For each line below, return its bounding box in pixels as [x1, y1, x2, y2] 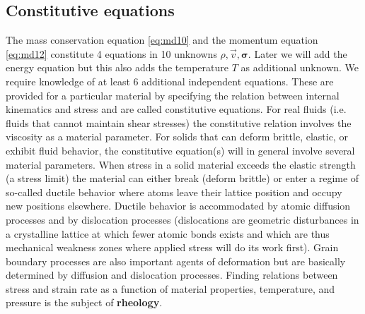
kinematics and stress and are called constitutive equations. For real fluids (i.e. [6, 102, 347, 116]
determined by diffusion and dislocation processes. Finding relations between [6, 267, 338, 282]
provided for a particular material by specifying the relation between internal [6, 87, 340, 102]
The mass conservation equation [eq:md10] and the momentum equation [6, 32, 318, 47]
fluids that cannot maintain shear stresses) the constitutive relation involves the [6, 115, 352, 130]
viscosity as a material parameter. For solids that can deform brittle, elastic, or [6, 129, 348, 144]
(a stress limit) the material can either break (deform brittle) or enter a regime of [6, 171, 359, 186]
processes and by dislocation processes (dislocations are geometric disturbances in [6, 212, 359, 227]
